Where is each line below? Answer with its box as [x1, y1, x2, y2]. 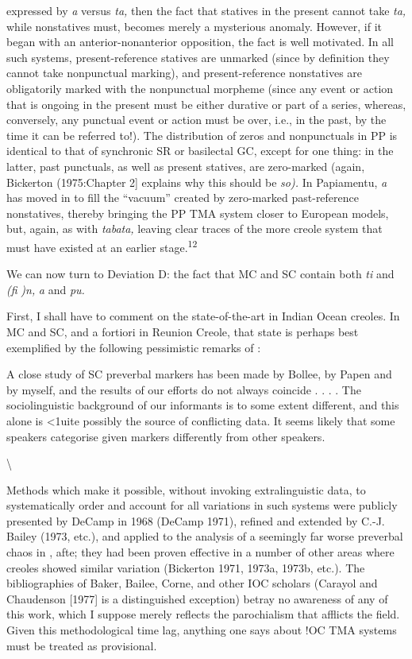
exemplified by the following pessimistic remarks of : [6, 339, 261, 355]
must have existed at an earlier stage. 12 [6, 236, 198, 255]
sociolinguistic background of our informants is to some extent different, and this [6, 397, 399, 413]
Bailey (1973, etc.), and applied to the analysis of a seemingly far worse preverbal [6, 528, 403, 545]
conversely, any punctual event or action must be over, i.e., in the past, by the [6, 111, 387, 128]
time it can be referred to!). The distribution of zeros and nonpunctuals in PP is [6, 126, 398, 143]
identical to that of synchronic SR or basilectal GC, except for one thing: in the [6, 142, 394, 159]
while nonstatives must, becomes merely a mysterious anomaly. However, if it [6, 17, 383, 34]
